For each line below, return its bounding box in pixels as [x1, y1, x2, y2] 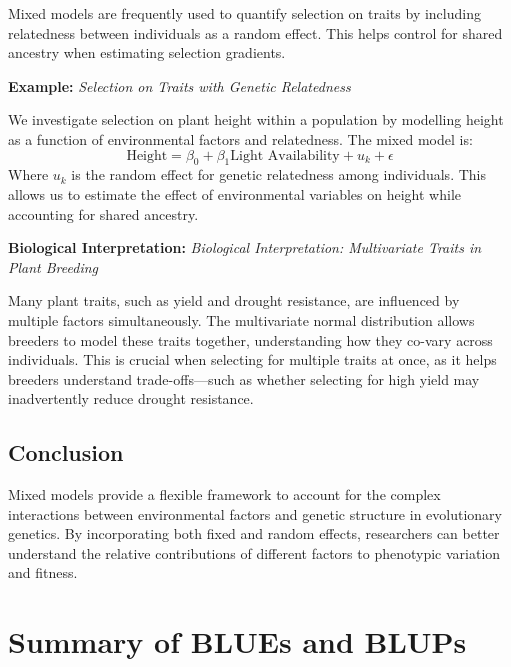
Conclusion [8, 437, 124, 468]
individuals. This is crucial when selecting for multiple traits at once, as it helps [8, 349, 497, 370]
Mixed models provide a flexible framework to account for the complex [8, 484, 441, 505]
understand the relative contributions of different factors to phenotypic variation [8, 542, 501, 563]
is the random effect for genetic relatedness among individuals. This [71, 164, 486, 185]
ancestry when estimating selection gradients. [8, 42, 286, 63]
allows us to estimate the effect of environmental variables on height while [8, 183, 461, 204]
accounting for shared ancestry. [8, 203, 199, 224]
